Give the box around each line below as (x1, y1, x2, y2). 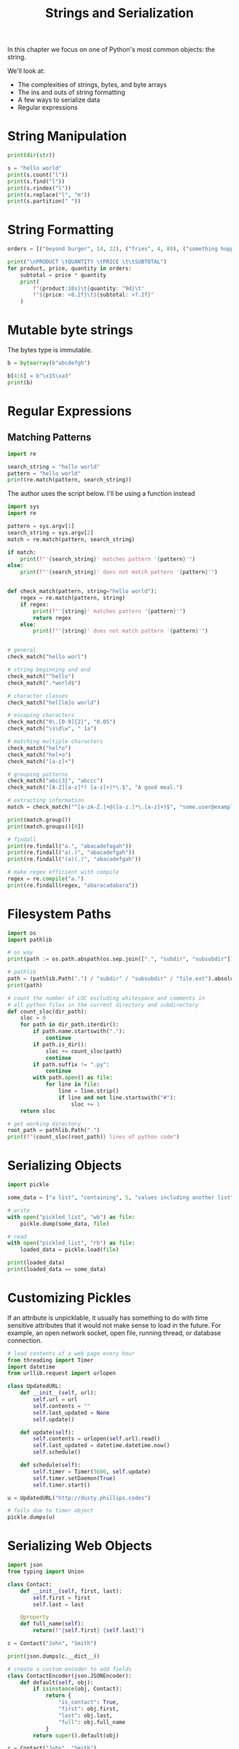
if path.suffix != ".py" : (33, 1061, 110, 1068)
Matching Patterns (7, 432, 92, 444)
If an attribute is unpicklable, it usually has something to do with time (7, 1313, 208, 1322)
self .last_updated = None (33, 1409, 110, 1417)
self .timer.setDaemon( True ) (33, 1474, 116, 1482)
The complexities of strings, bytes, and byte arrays (17, 81, 167, 89)
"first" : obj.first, (58, 1705, 119, 1713)
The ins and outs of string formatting (17, 88, 126, 97)
